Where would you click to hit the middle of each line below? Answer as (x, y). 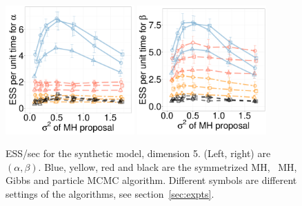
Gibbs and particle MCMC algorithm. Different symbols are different (151, 180)
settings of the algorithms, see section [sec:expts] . (110, 193)
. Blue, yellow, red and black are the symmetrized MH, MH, (168, 166)
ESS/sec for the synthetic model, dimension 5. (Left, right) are (138, 153)
